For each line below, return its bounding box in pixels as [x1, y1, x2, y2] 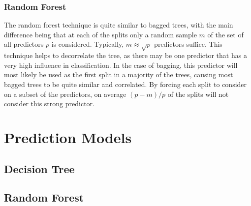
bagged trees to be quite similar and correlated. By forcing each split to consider [4, 79, 247, 89]
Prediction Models [4, 127, 132, 147]
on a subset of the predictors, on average [4, 88, 126, 99]
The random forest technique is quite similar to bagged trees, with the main [4, 20, 233, 30]
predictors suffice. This [154, 39, 222, 49]
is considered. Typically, [51, 39, 124, 49]
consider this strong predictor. [4, 98, 94, 109]
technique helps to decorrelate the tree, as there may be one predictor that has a [4, 50, 247, 60]
